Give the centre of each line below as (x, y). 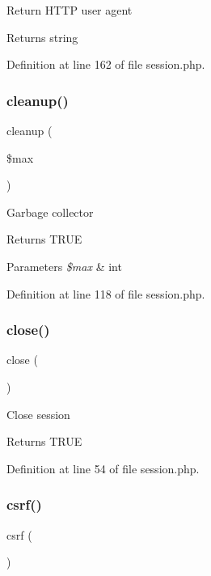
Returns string (42, 37)
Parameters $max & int (64, 266)
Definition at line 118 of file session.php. (106, 293)
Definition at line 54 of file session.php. (103, 468)
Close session (38, 414)
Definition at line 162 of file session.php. (106, 64)
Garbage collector (50, 212)
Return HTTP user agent (70, 10)
